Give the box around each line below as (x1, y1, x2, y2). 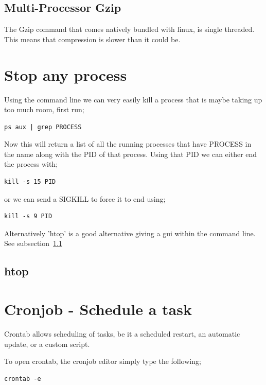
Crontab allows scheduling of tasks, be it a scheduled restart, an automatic (4, 328, 240, 339)
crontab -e (4, 375, 41, 382)
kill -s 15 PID (4, 178, 56, 186)
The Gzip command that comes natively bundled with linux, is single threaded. (4, 24, 255, 34)
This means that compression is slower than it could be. (4, 33, 181, 44)
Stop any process (4, 64, 127, 85)
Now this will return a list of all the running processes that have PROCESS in (4, 138, 252, 149)
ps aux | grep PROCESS (4, 123, 82, 131)
